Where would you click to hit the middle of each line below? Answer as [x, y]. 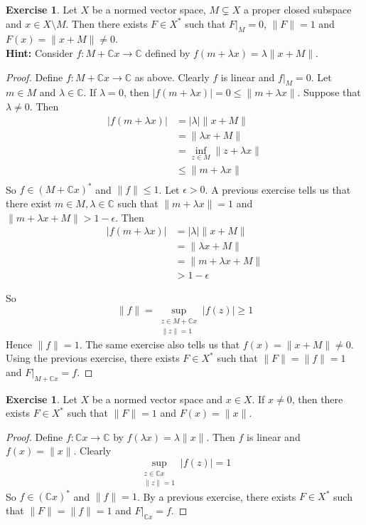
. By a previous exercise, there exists [216, 496]
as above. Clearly [172, 77]
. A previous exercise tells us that [278, 189]
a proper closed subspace [297, 9]
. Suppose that [329, 92]
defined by [168, 52]
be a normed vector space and [157, 399]
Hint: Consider [39, 52]
